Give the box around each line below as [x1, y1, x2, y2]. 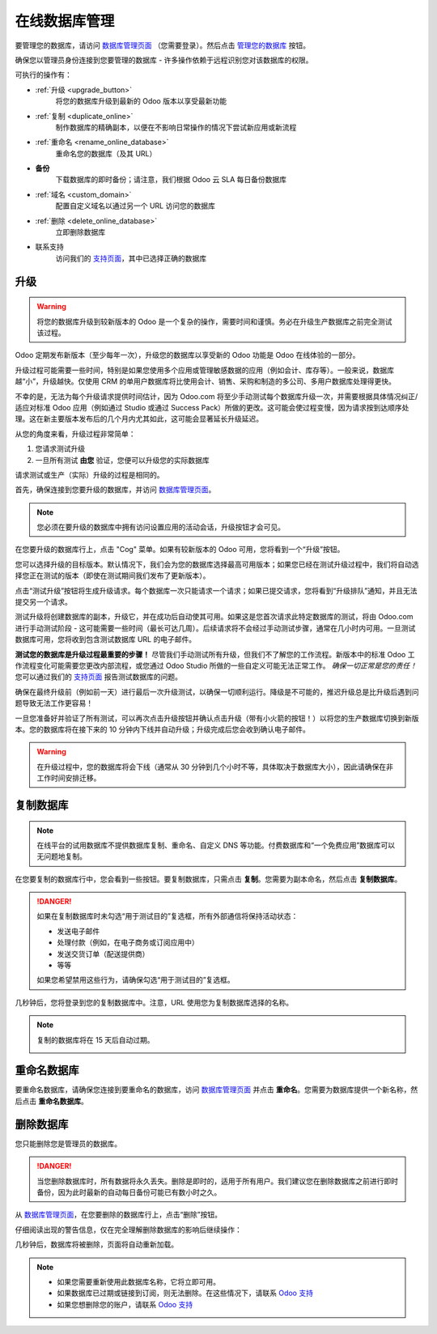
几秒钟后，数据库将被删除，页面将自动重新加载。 [15, 1239, 178, 1250]
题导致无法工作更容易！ [15, 699, 93, 708]
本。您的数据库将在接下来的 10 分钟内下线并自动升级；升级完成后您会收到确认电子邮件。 [15, 724, 311, 734]
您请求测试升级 [35, 444, 85, 453]
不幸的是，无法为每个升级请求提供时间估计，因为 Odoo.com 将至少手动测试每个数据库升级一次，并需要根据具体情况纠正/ [15, 391, 418, 401]
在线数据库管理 [15, 12, 115, 30]
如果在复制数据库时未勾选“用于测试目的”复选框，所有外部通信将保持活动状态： [36, 911, 299, 921]
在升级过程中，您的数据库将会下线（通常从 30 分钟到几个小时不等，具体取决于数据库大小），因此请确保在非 [36, 762, 394, 771]
